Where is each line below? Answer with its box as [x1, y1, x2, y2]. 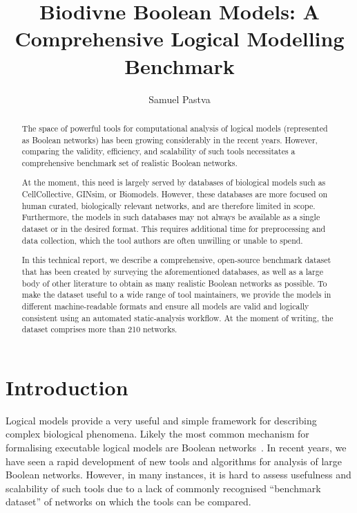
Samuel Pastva [148, 91, 211, 106]
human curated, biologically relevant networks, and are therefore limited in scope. [21, 199, 316, 211]
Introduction [6, 372, 128, 401]
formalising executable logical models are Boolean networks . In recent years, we [6, 440, 347, 454]
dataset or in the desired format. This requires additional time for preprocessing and [21, 223, 326, 235]
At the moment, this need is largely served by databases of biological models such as [21, 177, 326, 188]
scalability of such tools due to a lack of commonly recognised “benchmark [6, 480, 321, 495]
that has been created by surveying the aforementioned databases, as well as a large [21, 265, 323, 277]
